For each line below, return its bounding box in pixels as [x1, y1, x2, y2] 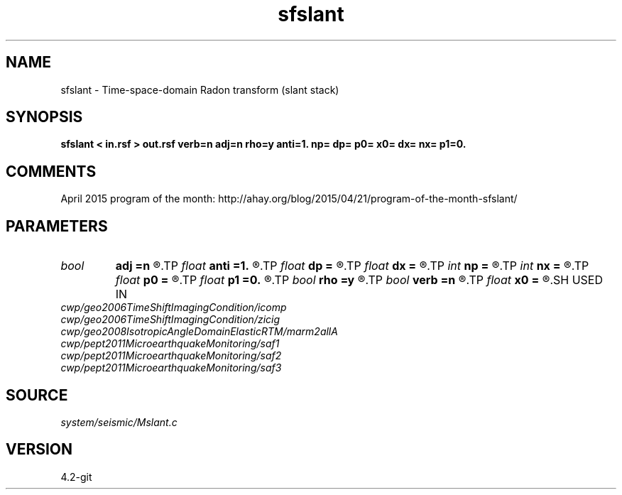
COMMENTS [6, 162, 97, 180]
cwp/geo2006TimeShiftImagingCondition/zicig [60, 313, 280, 326]
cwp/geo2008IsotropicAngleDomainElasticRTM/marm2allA [60, 325, 338, 338]
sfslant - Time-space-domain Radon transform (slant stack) [60, 83, 339, 96]
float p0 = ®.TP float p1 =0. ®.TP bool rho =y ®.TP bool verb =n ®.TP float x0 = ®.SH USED [115, 273, 603, 288]
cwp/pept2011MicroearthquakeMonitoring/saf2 [60, 349, 282, 362]
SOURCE [6, 386, 68, 404]
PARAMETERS [6, 217, 108, 235]
